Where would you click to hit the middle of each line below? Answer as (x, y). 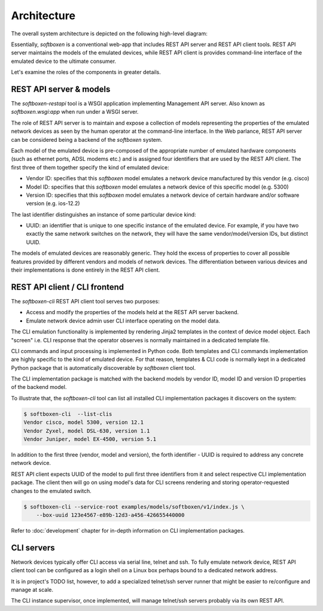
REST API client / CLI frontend (68, 287)
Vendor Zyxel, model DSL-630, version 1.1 (87, 431)
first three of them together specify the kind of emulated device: (90, 167)
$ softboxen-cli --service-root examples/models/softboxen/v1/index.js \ (134, 507)
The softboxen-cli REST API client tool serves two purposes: (85, 301)
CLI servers (33, 548)
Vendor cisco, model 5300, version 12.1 (83, 422)
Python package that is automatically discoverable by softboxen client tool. (103, 367)
